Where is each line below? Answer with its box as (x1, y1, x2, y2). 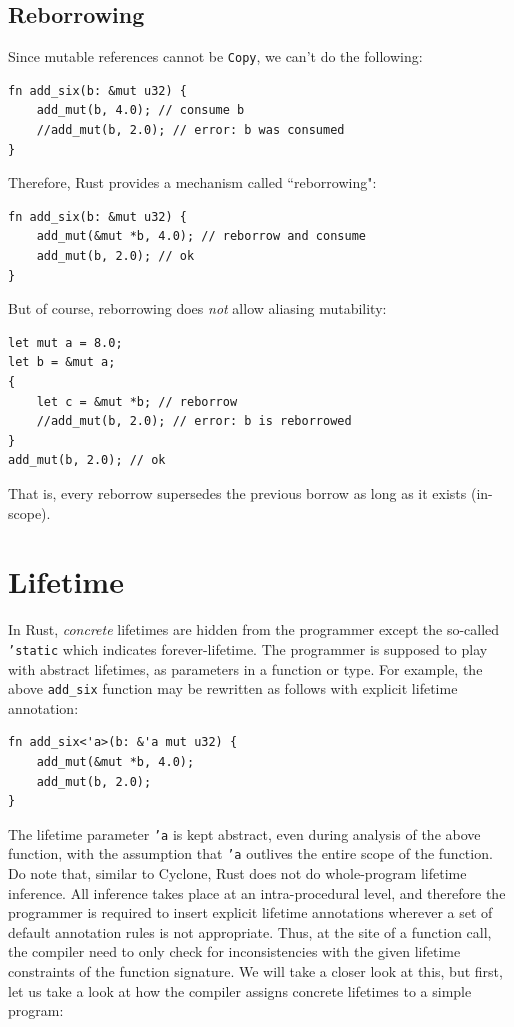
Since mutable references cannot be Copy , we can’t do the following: (8, 46, 423, 67)
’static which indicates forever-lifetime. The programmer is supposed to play (8, 638, 488, 659)
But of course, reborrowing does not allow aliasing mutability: (8, 298, 387, 319)
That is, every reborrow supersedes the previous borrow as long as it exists (8, 482, 467, 503)
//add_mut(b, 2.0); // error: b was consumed (36, 123, 345, 138)
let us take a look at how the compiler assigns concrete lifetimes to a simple (8, 980, 472, 1001)
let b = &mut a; (8, 355, 116, 370)
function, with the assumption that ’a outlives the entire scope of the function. (8, 843, 493, 864)
